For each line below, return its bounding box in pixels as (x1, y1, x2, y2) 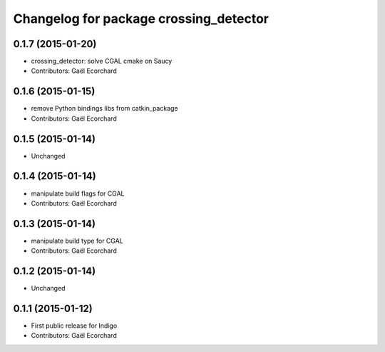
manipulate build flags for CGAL (31, 189, 125, 198)
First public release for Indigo (31, 321, 118, 330)
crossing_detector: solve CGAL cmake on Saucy (31, 57, 173, 66)
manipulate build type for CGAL (31, 236, 124, 245)
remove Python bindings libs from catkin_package (31, 104, 178, 113)
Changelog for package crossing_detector (13, 11, 269, 26)
